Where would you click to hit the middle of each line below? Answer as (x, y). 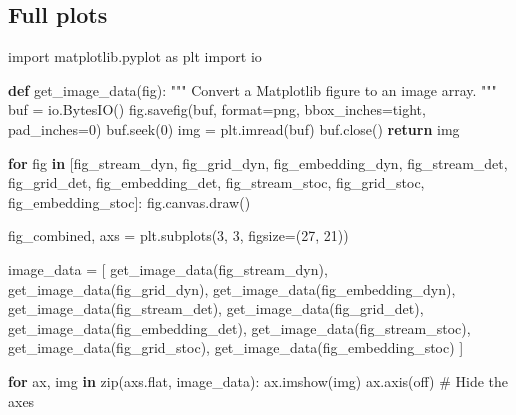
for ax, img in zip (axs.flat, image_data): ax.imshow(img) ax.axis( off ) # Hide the (258, 380)
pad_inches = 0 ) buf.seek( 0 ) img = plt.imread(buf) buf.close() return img (234, 128)
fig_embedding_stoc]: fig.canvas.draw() (129, 201)
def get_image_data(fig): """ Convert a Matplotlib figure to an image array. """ (252, 89)
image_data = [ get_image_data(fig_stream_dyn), (168, 268)
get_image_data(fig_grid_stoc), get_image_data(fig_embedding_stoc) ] (236, 347)
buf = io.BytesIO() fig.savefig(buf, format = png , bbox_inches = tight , (217, 109)
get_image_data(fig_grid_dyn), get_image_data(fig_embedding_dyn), (232, 288)
